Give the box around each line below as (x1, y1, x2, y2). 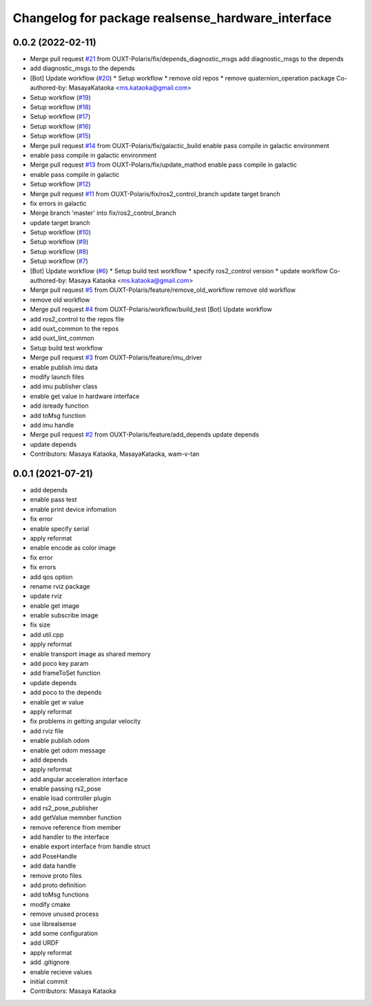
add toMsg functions (30, 890, 90, 899)
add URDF (30, 939, 59, 947)
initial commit (30, 977, 68, 985)
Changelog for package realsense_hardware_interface (12, 10, 332, 25)
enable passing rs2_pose (30, 785, 101, 793)
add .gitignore (30, 958, 70, 967)
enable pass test (30, 496, 77, 504)
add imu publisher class (30, 382, 98, 390)
